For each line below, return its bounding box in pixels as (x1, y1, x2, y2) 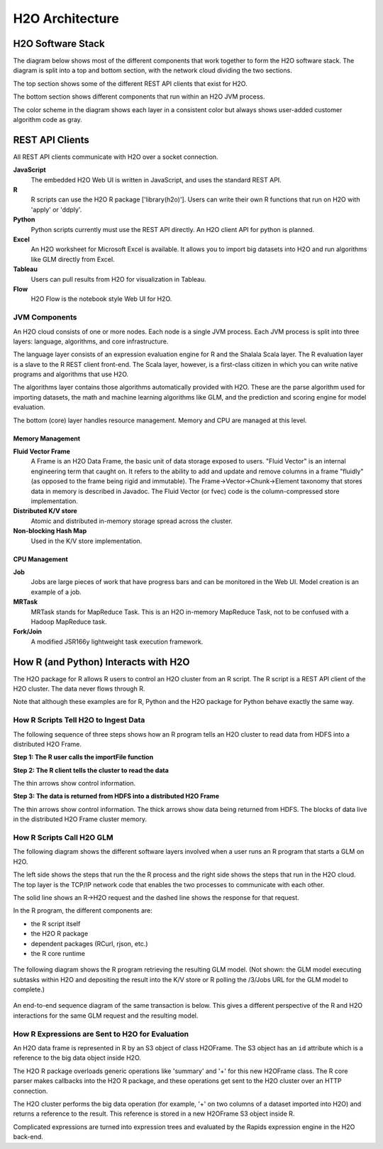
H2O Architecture (13, 11, 120, 26)
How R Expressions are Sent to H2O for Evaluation (13, 1029, 189, 1039)
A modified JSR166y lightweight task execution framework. (30, 637, 204, 646)
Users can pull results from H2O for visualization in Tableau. (30, 275, 206, 283)
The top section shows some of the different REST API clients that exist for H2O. (13, 79, 248, 88)
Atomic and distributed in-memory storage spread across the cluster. (30, 517, 233, 525)
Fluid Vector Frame (13, 447, 71, 456)
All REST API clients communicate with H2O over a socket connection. (13, 153, 219, 161)
